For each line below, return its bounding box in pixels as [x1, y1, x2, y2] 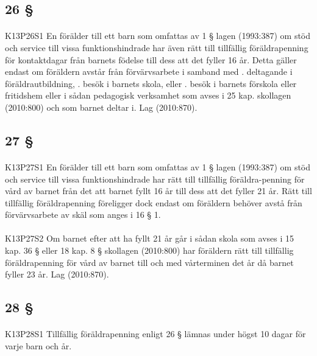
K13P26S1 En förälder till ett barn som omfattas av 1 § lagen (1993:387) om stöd [5, 29, 311, 42]
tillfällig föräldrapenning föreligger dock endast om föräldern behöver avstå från [5, 196, 302, 209]
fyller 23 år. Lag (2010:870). [5, 268, 109, 281]
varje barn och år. [5, 339, 72, 352]
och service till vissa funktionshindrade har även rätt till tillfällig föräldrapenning [5, 41, 308, 54]
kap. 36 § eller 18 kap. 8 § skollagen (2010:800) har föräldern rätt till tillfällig [5, 244, 294, 257]
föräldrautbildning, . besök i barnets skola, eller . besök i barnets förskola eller [5, 77, 297, 89]
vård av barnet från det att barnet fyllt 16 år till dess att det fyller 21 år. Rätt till [5, 184, 312, 197]
